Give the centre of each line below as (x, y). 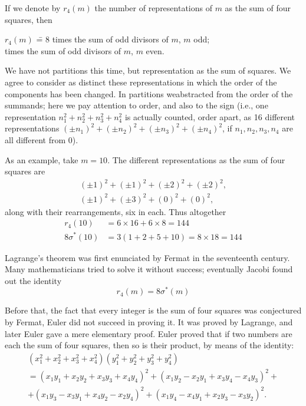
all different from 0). (42, 139)
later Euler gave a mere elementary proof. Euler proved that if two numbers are (149, 333)
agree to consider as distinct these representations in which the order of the (141, 82)
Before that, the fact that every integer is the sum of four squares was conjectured (153, 310)
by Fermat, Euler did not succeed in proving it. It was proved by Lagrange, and (149, 321)
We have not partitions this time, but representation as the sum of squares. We (148, 70)
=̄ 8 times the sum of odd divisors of (102, 39)
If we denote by (33, 8)
